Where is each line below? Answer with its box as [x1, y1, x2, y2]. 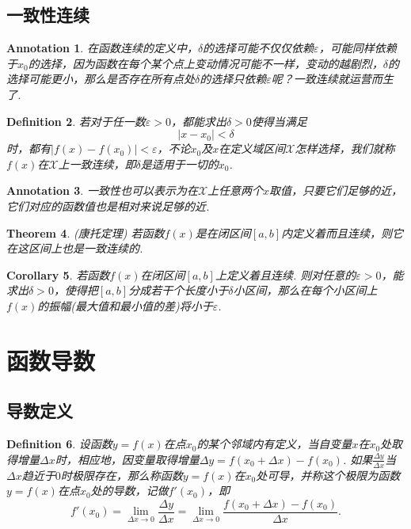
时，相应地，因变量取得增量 [55, 451, 200, 467]
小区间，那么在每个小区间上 [233, 282, 378, 299]
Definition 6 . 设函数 [6, 436, 112, 452]
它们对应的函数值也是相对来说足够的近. [6, 197, 210, 214]
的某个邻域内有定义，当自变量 [196, 436, 352, 452]
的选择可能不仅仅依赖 [203, 40, 314, 56]
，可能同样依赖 [318, 40, 397, 56]
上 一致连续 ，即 [58, 155, 136, 172]
